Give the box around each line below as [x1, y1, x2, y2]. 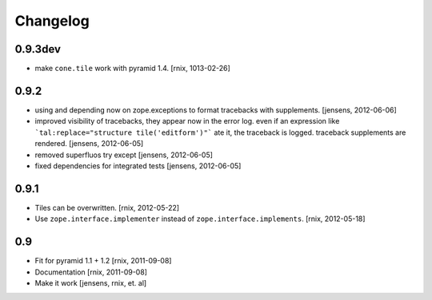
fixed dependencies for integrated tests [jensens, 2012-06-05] [34, 160, 242, 171]
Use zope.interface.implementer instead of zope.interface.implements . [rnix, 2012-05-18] [34, 214, 366, 223]
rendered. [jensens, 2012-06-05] [34, 139, 144, 148]
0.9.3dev [14, 42, 62, 56]
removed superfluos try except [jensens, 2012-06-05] [34, 150, 214, 160]
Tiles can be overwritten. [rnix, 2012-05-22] [34, 203, 180, 212]
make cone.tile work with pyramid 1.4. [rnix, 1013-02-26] [34, 64, 231, 73]
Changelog [14, 12, 90, 30]
